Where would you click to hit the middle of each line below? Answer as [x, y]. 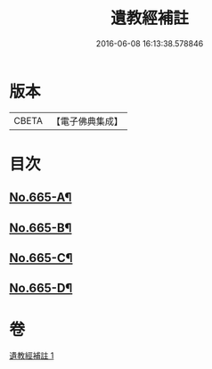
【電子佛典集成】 [87, 121]
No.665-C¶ [41, 258]
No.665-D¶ [41, 288]
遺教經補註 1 [32, 356]
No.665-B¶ [41, 228]
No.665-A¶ [41, 197]
